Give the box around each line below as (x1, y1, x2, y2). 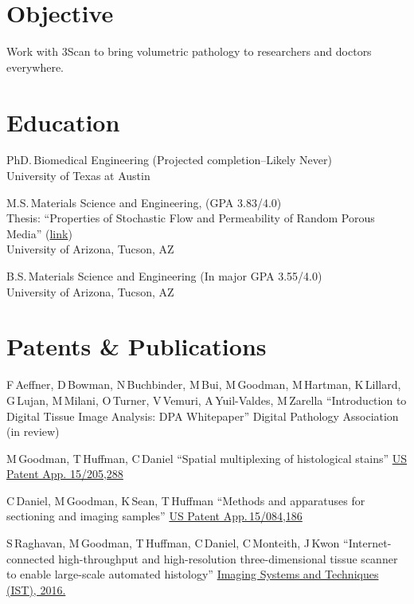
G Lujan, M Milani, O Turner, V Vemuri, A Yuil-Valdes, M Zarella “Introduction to (6, 391, 407, 408)
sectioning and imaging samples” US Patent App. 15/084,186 (6, 508, 303, 524)
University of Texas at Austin (6, 167, 150, 184)
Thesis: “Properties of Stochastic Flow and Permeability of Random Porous (6, 210, 375, 226)
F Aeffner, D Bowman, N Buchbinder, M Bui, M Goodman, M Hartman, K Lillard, (6, 376, 401, 393)
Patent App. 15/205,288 (6, 465, 123, 482)
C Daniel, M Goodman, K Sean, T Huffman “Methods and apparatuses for (6, 492, 365, 508)
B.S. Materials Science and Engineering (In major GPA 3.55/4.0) (6, 268, 322, 284)
